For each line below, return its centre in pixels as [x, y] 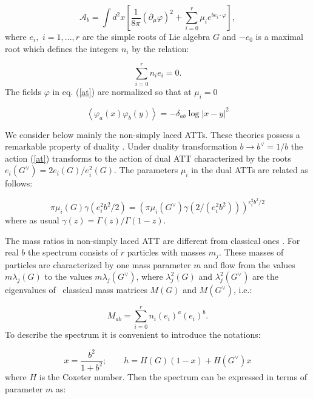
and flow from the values [250, 264]
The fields [23, 92]
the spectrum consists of [73, 252]
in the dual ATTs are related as [250, 170]
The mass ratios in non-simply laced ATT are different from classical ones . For [153, 240]
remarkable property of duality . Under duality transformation [121, 146]
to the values [68, 276]
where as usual [32, 220]
